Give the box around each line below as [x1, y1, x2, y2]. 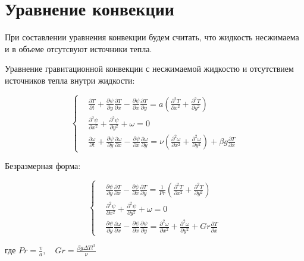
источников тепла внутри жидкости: [5, 74, 135, 86]
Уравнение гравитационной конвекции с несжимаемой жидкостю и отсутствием [5, 62, 294, 75]
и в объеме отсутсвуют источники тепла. [5, 42, 152, 55]
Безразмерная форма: [5, 160, 81, 172]
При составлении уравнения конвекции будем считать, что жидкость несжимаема [5, 31, 299, 43]
